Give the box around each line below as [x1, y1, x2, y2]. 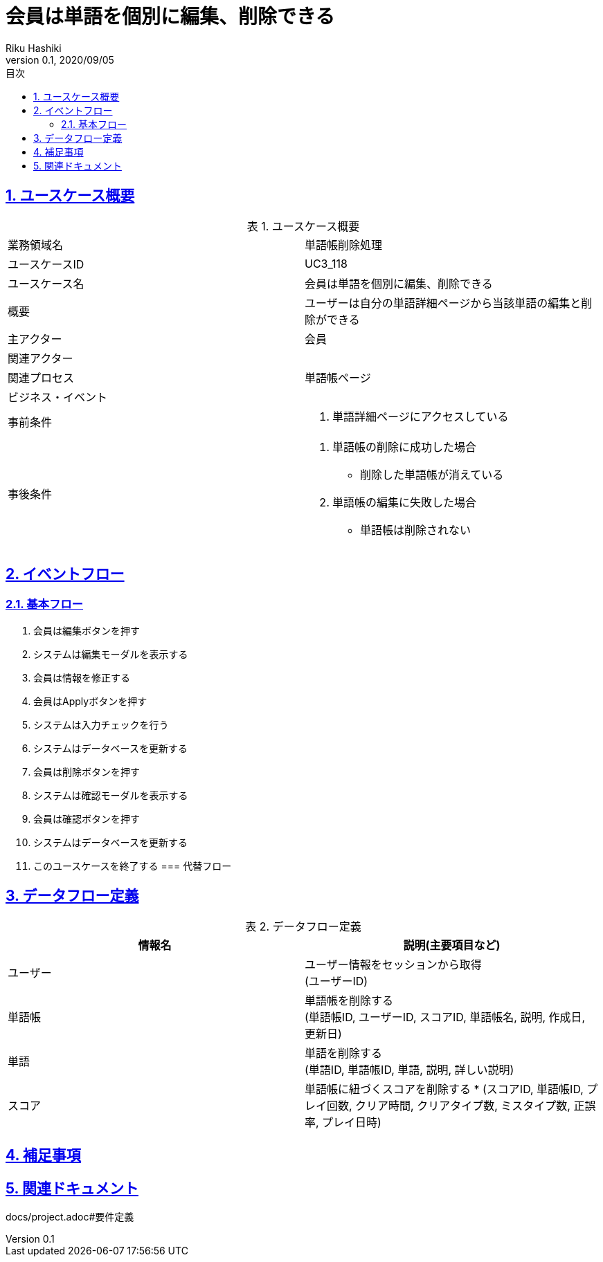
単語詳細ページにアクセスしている [332, 409, 509, 423]
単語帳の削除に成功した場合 [332, 439, 477, 454]
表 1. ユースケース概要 [246, 219, 360, 233]
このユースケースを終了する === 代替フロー [33, 859, 232, 872]
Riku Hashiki [6, 42, 62, 54]
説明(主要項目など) [403, 938, 501, 952]
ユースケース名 [8, 276, 84, 291]
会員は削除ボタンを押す [33, 765, 140, 778]
